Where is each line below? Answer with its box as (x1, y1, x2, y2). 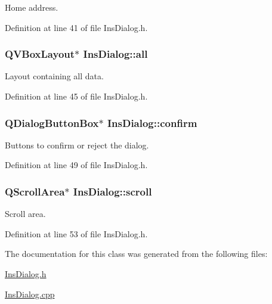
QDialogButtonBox (5, 115, 99, 130)
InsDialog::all (83, 46, 148, 61)
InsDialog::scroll (73, 184, 152, 198)
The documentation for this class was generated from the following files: (5, 247, 268, 260)
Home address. (5, 1, 58, 13)
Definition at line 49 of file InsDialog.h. (5, 159, 148, 171)
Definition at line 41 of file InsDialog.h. (5, 21, 148, 33)
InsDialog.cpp (5, 287, 55, 300)
